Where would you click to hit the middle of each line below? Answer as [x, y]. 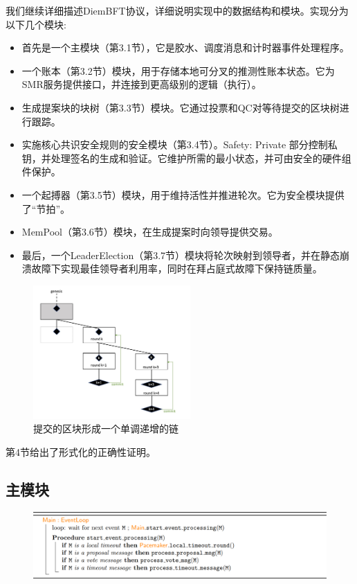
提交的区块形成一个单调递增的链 [106, 428]
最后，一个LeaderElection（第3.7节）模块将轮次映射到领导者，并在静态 [181, 255]
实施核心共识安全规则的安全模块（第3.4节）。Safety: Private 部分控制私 [180, 144]
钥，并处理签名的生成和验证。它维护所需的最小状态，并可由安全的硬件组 [186, 158]
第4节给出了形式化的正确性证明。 [81, 451]
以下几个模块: [36, 24]
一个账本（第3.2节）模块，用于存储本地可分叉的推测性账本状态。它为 [178, 70]
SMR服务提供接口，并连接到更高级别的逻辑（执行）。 [141, 84]
